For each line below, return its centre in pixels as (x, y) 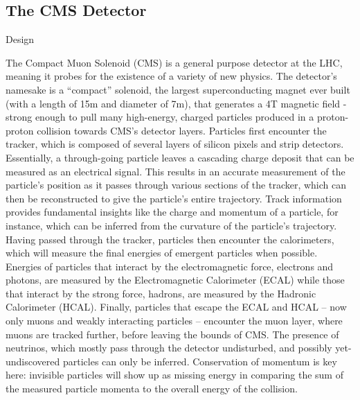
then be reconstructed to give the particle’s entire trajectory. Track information (174, 198)
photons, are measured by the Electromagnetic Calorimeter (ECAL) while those (175, 280)
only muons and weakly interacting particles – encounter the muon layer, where (174, 321)
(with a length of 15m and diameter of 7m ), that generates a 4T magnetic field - (176, 103)
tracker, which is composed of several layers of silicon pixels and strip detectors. (175, 144)
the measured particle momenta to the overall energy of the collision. (152, 389)
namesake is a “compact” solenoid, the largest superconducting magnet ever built (178, 89)
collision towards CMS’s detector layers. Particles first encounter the (182, 130)
